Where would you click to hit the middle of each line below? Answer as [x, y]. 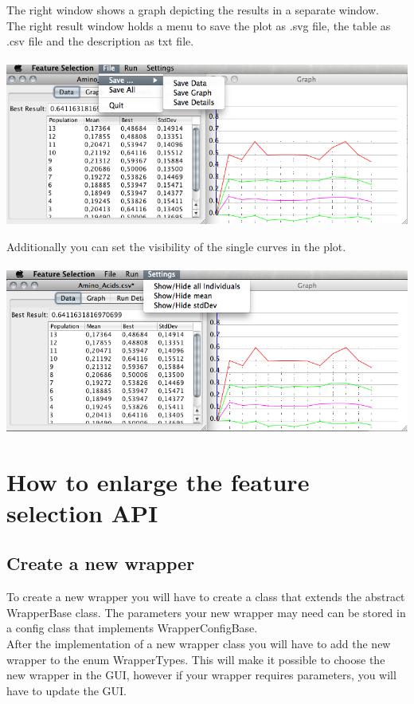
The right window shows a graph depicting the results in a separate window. [193, 10]
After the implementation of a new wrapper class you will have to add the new [199, 643]
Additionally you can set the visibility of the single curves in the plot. [176, 246]
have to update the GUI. [66, 690]
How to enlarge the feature [158, 481]
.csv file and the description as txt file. [100, 41]
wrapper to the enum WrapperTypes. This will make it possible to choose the [196, 659]
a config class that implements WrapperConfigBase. [132, 628]
